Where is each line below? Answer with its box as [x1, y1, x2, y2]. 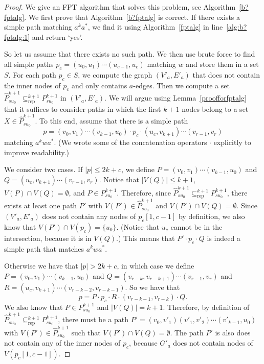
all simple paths [4, 58, 54, 69]
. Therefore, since [117, 187, 171, 198]
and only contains [71, 80, 127, 90]
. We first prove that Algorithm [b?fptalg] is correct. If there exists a [24, 11, 240, 22]
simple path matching [4, 21, 72, 32]
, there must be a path [58, 314, 129, 325]
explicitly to [213, 137, 251, 148]
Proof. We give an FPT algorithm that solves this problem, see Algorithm [4, 2, 236, 12]
